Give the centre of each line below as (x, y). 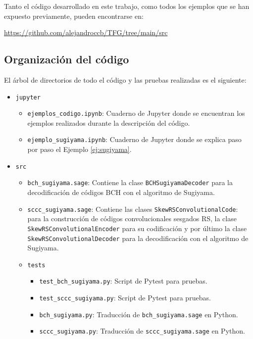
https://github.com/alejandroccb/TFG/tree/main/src (86, 32)
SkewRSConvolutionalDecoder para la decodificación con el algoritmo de (138, 238)
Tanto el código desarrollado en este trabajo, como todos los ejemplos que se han (127, 6)
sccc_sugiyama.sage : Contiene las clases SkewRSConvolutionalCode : (133, 209)
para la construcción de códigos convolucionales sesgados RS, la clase (132, 218)
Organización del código (67, 59)
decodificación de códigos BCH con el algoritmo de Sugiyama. (121, 192)
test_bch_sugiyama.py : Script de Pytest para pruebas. (123, 281)
